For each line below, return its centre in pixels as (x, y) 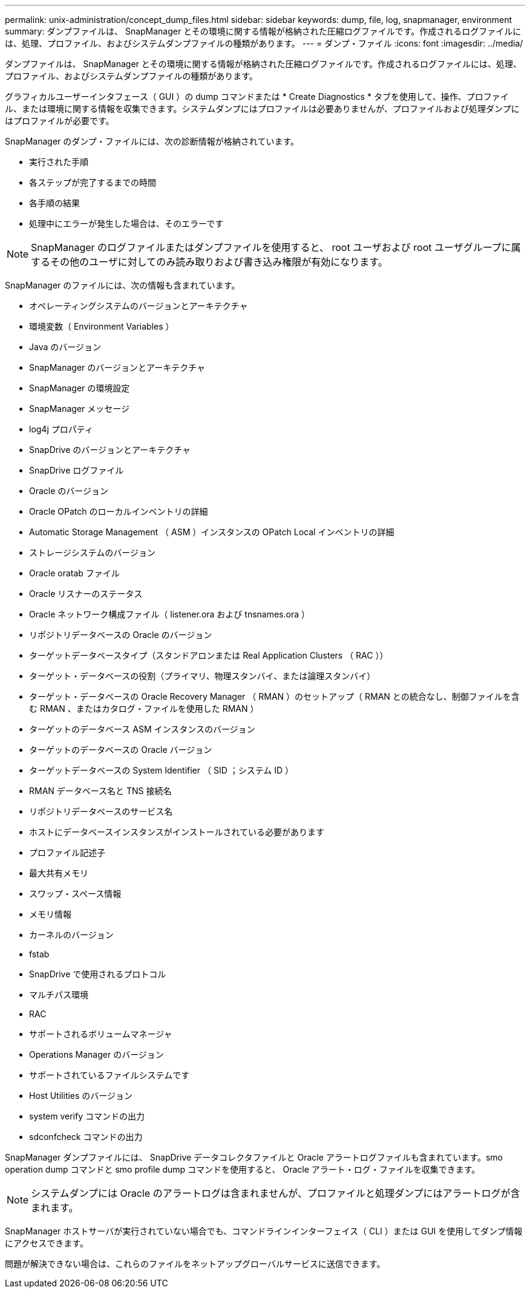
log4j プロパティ (61, 429)
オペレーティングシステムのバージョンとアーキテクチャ (139, 306)
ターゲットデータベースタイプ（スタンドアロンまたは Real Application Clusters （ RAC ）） (209, 655)
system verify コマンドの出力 (87, 1116)
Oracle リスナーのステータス (86, 594)
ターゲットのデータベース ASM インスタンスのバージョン (142, 729)
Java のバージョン (65, 347)
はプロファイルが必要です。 (60, 121)
